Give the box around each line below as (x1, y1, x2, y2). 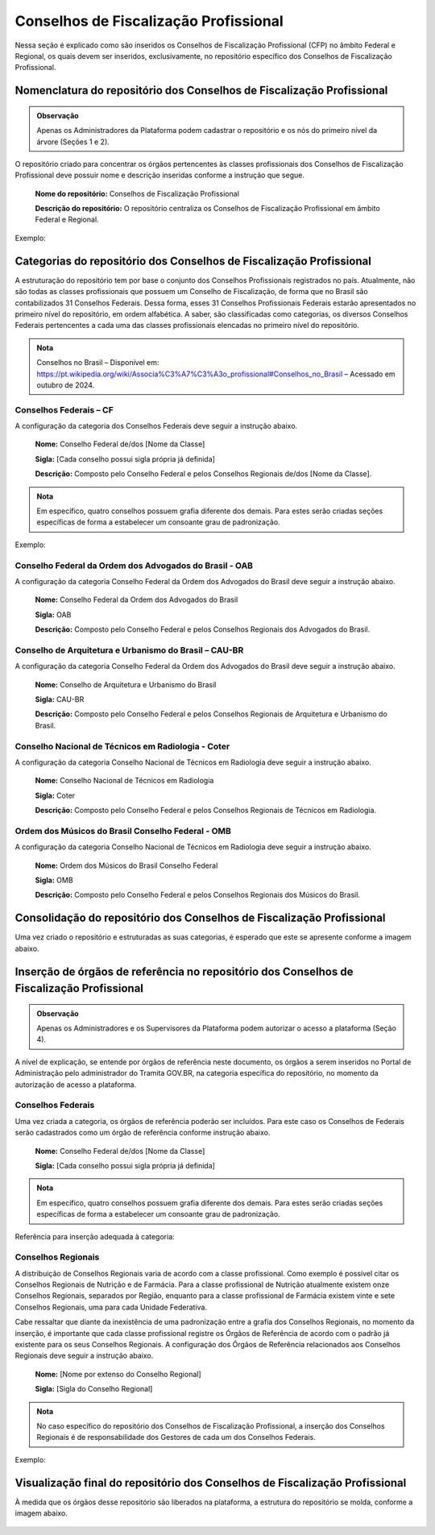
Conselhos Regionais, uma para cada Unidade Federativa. (14, 1302, 207, 1312)
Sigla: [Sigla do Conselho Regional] (35, 1384, 153, 1394)
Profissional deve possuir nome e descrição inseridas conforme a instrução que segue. (14, 170, 305, 180)
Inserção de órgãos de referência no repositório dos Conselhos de (14, 965, 354, 978)
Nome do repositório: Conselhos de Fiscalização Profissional (35, 189, 239, 198)
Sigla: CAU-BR (35, 695, 85, 704)
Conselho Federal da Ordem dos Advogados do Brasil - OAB (14, 560, 254, 571)
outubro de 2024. (36, 380, 95, 390)
